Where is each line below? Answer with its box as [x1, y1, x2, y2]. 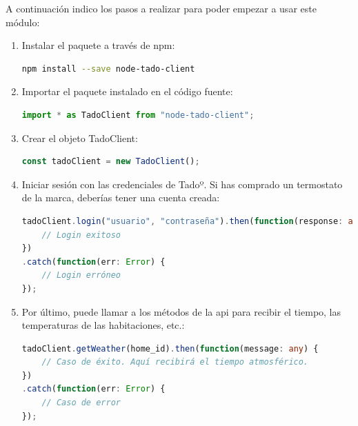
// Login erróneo [41, 270, 121, 281]
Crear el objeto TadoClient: [21, 130, 138, 145]
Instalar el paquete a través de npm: [21, 38, 175, 52]
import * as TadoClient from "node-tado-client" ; [21, 110, 255, 120]
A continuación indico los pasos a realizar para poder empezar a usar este [6, 1, 317, 15]
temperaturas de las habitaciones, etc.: [21, 318, 185, 332]
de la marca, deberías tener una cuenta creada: [21, 190, 220, 205]
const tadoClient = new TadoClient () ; [21, 156, 200, 167]
